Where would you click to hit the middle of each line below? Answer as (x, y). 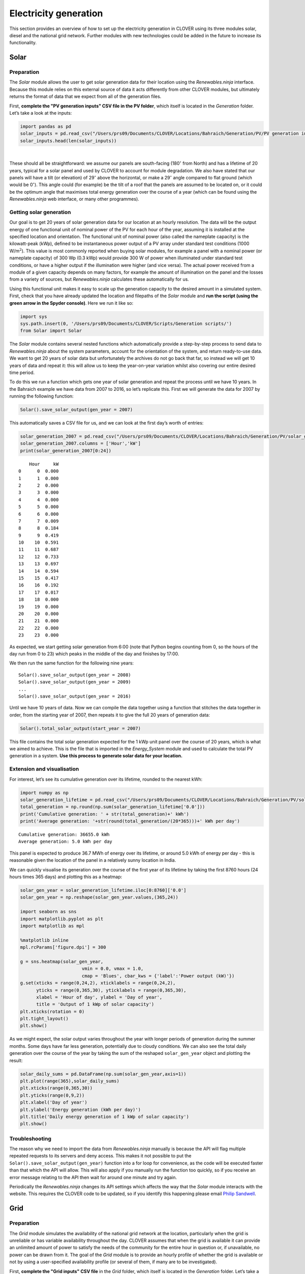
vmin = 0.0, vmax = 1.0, (113, 969)
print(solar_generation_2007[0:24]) (66, 450)
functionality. (23, 43)
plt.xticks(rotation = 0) (52, 1011)
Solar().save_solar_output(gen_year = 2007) (77, 410)
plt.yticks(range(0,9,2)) (52, 1095)
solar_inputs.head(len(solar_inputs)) (68, 141)
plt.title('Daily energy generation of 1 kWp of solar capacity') (104, 1117)
